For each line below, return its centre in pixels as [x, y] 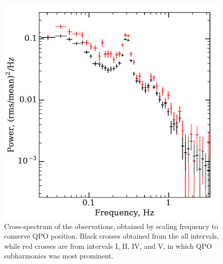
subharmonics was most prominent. [59, 256]
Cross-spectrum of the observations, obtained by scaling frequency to [111, 226]
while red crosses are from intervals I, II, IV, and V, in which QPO [108, 246]
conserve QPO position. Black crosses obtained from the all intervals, [111, 236]
